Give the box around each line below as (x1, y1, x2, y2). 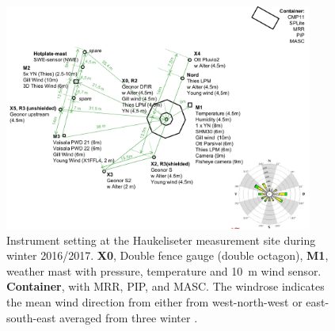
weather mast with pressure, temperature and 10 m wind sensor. (6, 262, 322, 279)
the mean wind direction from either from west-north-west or (6, 293, 303, 310)
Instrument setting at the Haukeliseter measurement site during (6, 231, 316, 248)
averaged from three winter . (59, 309, 198, 325)
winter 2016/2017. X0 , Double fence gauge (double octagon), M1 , (6, 247, 329, 264)
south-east (6, 309, 56, 325)
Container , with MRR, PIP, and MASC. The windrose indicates (6, 278, 325, 295)
